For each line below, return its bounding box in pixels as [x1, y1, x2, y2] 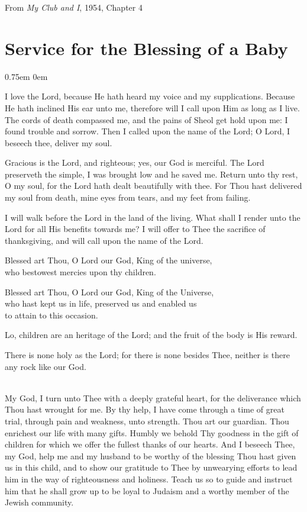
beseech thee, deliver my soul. [5, 136, 112, 149]
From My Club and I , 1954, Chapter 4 [5, 1, 143, 13]
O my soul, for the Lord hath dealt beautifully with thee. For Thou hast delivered [5, 179, 302, 192]
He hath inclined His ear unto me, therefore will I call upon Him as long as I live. [5, 101, 300, 114]
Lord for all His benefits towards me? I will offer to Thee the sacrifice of [5, 223, 266, 235]
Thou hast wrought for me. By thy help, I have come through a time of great [5, 403, 285, 416]
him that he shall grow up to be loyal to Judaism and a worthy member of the [5, 484, 289, 497]
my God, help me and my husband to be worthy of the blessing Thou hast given [5, 449, 296, 462]
